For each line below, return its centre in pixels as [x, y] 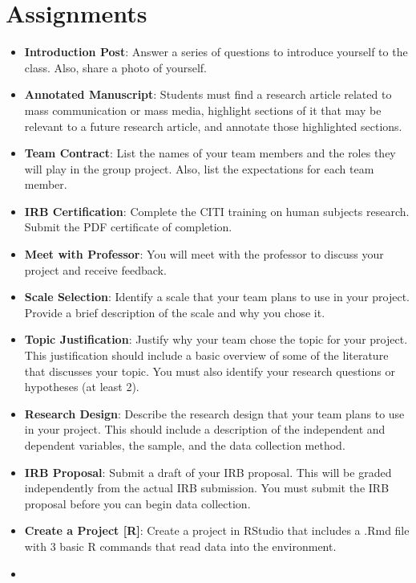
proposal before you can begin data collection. [137, 503]
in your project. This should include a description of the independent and [205, 429]
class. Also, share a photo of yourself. [115, 67]
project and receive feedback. [95, 269]
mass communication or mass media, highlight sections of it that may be [203, 110]
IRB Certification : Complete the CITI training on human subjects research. [217, 211]
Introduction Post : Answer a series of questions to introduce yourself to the [216, 52]
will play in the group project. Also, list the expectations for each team [199, 168]
